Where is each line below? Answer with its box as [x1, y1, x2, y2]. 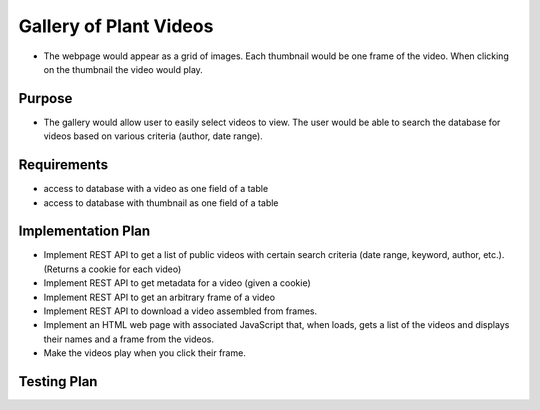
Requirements [18, 156, 109, 174]
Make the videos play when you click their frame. [43, 347, 247, 359]
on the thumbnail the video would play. [43, 63, 204, 75]
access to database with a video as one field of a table [43, 183, 269, 195]
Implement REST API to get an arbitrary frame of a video [43, 291, 275, 303]
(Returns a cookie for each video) [43, 263, 182, 275]
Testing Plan [18, 373, 98, 390]
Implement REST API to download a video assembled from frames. [43, 305, 318, 317]
